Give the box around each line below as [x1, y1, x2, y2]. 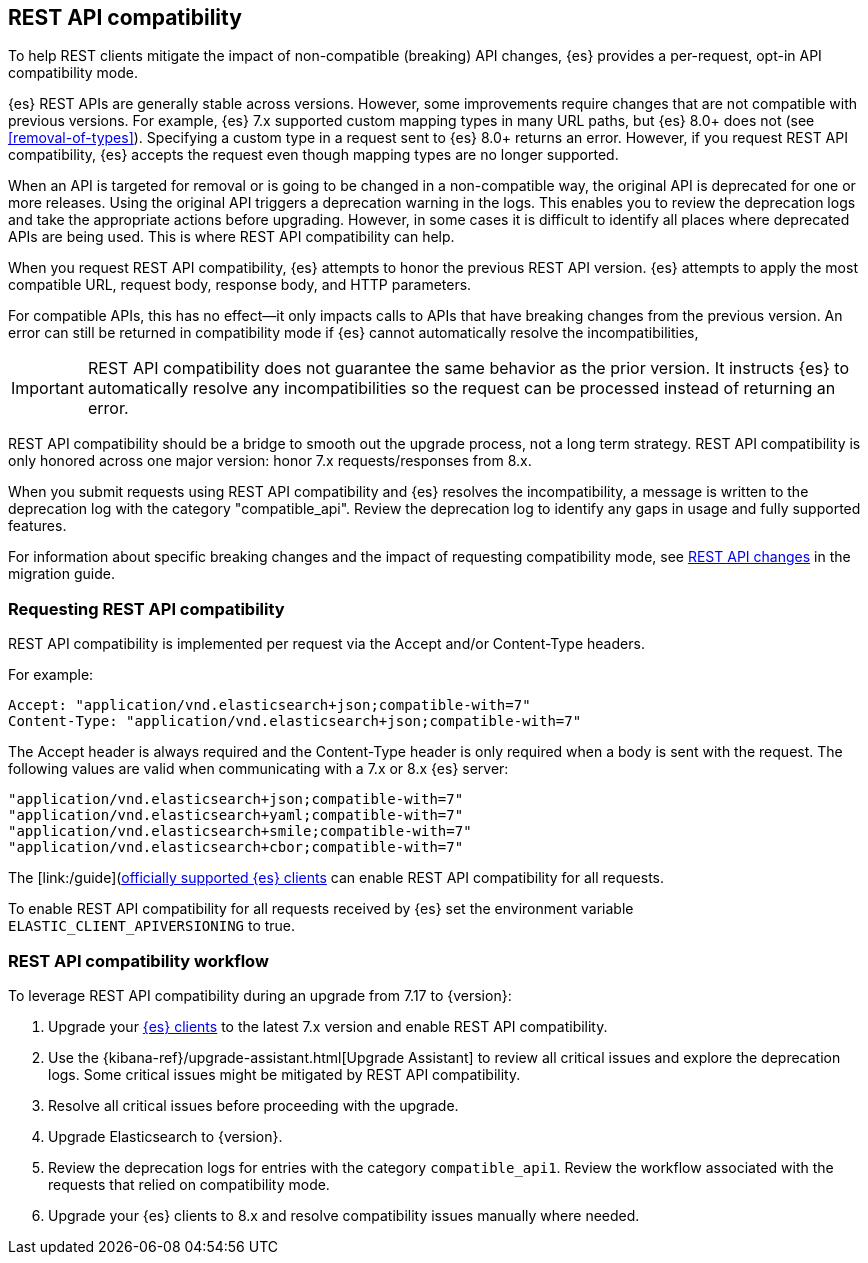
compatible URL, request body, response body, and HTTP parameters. [8, 276, 472, 294]
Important [11, 378, 84, 399]
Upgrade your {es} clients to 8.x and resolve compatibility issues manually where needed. [48, 1206, 640, 1224]
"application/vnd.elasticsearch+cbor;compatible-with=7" [8, 839, 464, 856]
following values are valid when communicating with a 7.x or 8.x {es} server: [8, 760, 509, 778]
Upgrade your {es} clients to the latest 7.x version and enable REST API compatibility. [48, 1017, 608, 1035]
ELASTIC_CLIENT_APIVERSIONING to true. [8, 917, 296, 935]
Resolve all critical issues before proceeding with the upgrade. [48, 1096, 459, 1114]
